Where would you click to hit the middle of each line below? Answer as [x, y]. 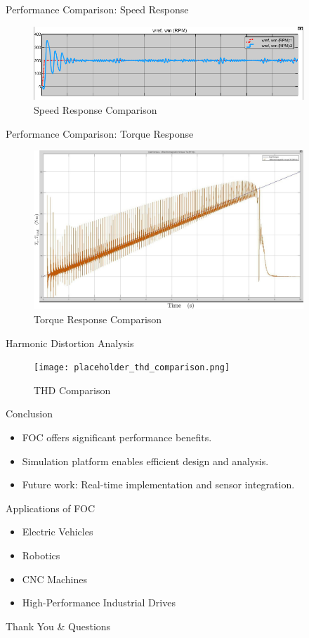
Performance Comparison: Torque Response [100, 133]
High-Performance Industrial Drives [99, 603]
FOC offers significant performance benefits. [117, 437]
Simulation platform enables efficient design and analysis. [145, 461]
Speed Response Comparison [96, 110]
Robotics [41, 555]
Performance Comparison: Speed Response [97, 9]
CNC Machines [55, 579]
